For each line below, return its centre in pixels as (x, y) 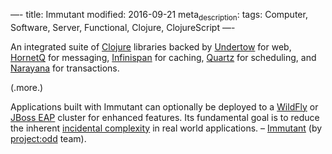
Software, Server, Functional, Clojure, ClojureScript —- (123, 27)
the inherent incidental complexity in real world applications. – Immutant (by (166, 128)
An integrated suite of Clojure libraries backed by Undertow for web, (151, 46)
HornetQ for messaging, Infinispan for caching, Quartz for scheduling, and (163, 57)
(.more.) (27, 87)
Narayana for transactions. (65, 68)
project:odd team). (48, 138)
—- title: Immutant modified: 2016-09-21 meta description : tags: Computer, (159, 16)
